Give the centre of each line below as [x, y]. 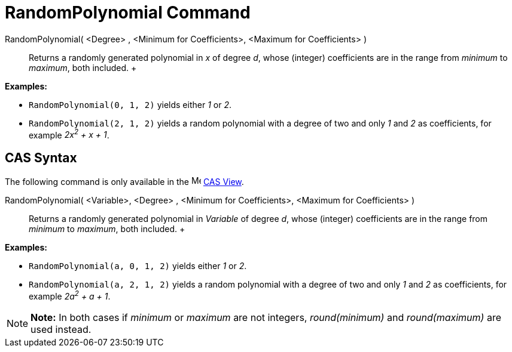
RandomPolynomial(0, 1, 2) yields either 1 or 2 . [130, 104]
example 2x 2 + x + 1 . [69, 134]
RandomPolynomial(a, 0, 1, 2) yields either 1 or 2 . [138, 266]
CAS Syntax [41, 158]
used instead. [61, 329]
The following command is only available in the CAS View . [124, 182]
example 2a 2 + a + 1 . [70, 295]
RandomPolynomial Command [128, 13]
